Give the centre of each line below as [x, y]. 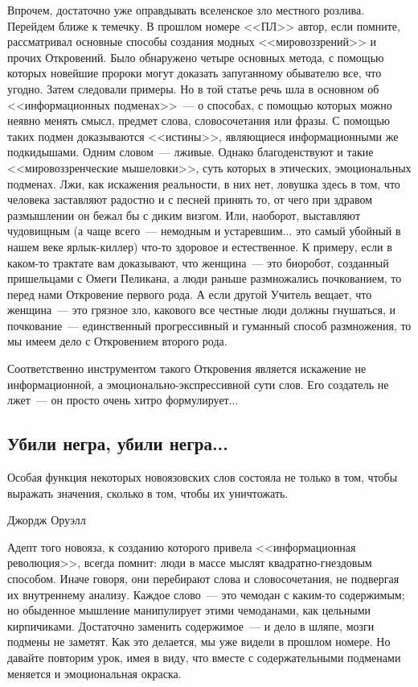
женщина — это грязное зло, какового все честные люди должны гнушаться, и [201, 310]
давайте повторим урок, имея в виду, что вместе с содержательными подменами [204, 657]
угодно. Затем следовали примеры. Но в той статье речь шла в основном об [193, 88]
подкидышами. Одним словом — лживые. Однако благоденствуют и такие [191, 152]
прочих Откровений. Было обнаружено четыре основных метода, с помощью [196, 57]
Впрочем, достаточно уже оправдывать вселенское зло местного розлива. [186, 10]
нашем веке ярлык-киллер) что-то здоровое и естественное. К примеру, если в [200, 246]
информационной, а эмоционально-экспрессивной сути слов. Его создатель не [198, 384]
